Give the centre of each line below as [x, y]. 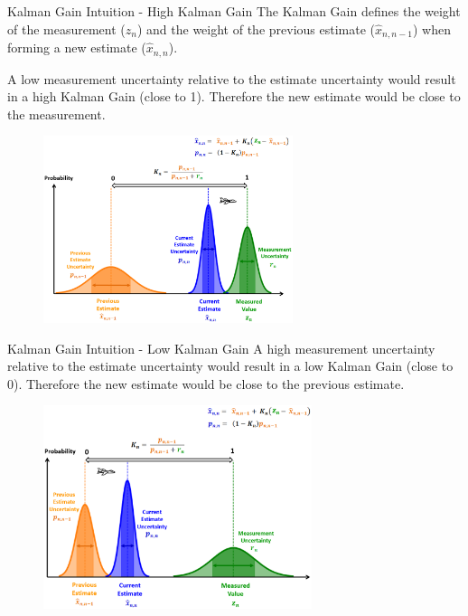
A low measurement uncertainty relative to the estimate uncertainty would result [232, 78]
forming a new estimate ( [77, 47]
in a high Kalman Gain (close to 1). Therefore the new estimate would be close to [234, 96]
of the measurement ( [66, 28]
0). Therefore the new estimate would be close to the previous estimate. [206, 383]
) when [431, 28]
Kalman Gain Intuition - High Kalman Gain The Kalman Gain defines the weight [234, 11]
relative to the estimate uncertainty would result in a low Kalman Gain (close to [230, 366]
